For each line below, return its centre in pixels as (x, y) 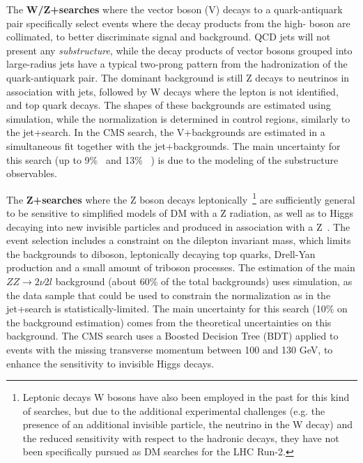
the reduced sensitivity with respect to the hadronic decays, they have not (181, 438)
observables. (32, 173)
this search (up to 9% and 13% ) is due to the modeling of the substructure (172, 159)
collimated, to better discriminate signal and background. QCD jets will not (169, 37)
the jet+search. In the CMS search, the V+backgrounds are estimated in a (166, 132)
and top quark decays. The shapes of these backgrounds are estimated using (169, 105)
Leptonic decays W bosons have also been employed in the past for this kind (186, 397)
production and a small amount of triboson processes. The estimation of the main (181, 267)
